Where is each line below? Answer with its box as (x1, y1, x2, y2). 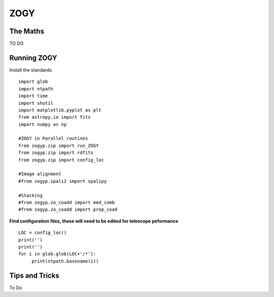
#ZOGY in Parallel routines (18, 136, 88, 142)
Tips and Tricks (9, 271, 59, 280)
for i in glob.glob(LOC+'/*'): (18, 251, 96, 257)
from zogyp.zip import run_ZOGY (18, 143, 99, 148)
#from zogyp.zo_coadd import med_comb (18, 200, 115, 205)
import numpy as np (18, 121, 67, 127)
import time (18, 93, 48, 99)
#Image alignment (18, 171, 61, 177)
